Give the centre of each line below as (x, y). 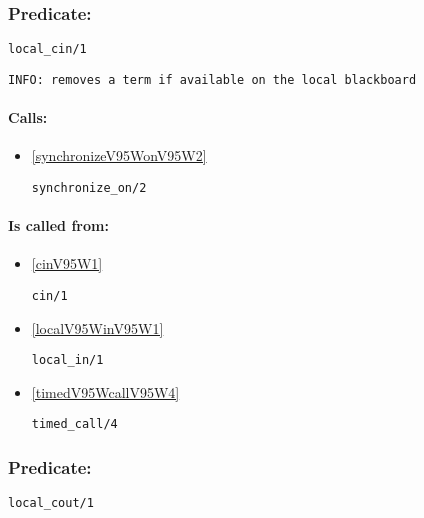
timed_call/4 (74, 424)
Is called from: (58, 225)
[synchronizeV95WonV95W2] (119, 155)
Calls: (28, 117)
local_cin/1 (47, 49)
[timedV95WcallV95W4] (105, 391)
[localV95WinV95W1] (97, 327)
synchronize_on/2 (89, 187)
